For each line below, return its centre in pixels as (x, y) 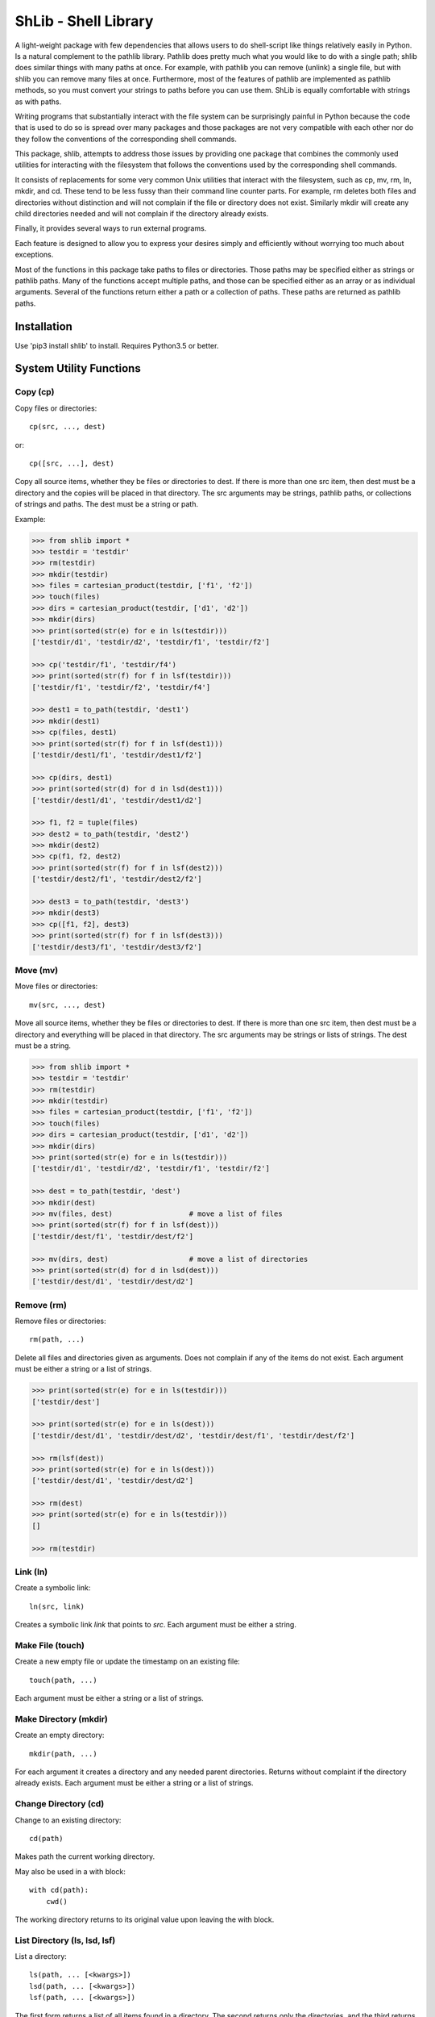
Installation (43, 326)
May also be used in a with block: (70, 1871)
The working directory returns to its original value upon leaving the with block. (145, 1919)
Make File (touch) (50, 1645)
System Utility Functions (78, 368)
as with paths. (38, 102)
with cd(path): (59, 1890)
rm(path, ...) (57, 1340)
